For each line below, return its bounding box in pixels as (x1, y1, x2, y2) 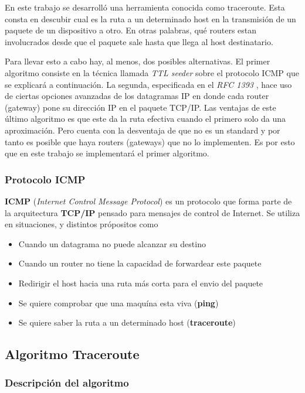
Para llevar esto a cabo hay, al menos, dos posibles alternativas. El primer (5, 55, 270, 67)
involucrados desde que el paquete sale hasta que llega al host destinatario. (5, 35, 273, 47)
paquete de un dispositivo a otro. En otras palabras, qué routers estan (5, 24, 257, 36)
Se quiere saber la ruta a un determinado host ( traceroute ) (18, 316, 236, 329)
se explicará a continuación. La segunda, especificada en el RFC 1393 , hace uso (5, 78, 292, 90)
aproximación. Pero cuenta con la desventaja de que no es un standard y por (5, 124, 280, 136)
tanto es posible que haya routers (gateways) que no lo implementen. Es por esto (5, 135, 295, 148)
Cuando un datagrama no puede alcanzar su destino (18, 237, 206, 250)
